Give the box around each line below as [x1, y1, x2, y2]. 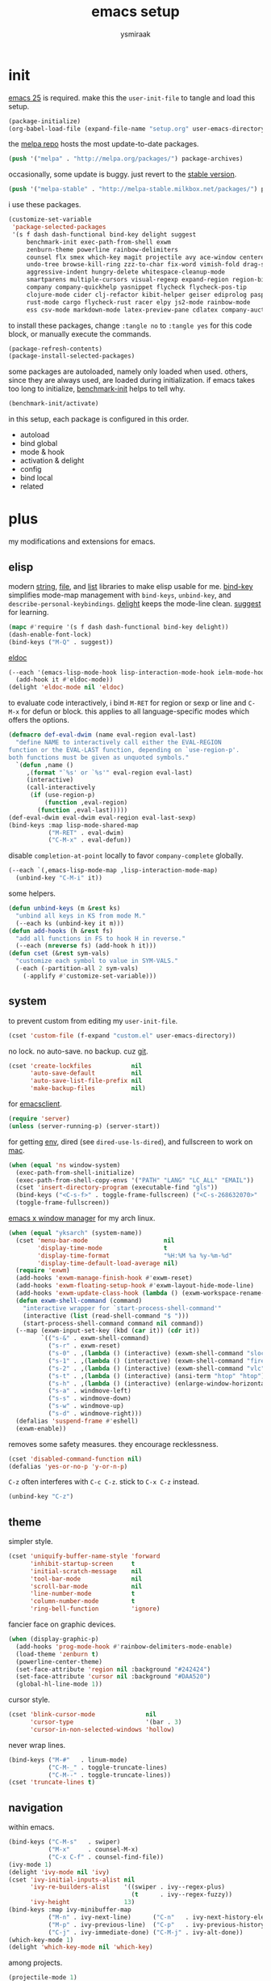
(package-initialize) [8, 117, 81, 125]
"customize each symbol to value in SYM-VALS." [15, 957, 179, 965]
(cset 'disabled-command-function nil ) [8, 1455, 143, 1463]
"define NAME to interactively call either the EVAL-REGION [15, 739, 222, 747]
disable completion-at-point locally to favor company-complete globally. [8, 851, 244, 860]
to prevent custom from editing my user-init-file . [8, 1016, 178, 1025]
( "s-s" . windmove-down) [48, 1394, 131, 1402]
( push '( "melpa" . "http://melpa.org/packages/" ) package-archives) [8, 155, 244, 163]
